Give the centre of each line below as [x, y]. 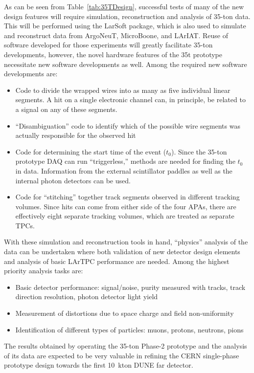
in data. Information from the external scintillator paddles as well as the [124, 170]
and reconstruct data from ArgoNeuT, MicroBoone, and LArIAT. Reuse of [116, 35]
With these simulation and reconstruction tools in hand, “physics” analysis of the [126, 242]
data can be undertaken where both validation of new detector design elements [122, 252]
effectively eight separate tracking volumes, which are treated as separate [125, 216]
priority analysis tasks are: [44, 271]
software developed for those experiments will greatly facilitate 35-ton [108, 45]
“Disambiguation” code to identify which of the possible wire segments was [128, 125]
